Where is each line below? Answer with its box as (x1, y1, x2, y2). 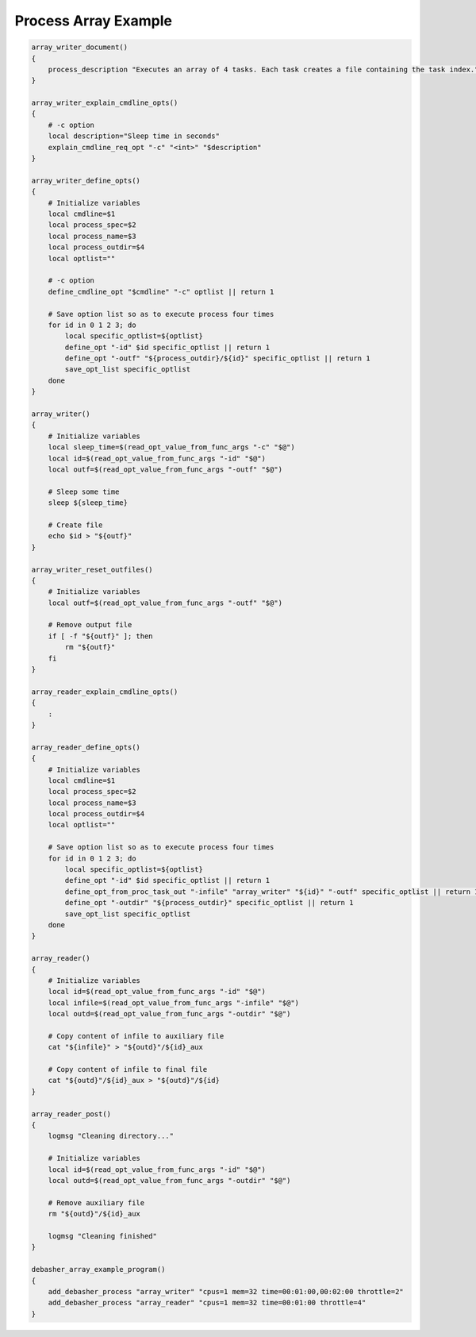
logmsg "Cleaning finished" (48, 1231, 158, 1240)
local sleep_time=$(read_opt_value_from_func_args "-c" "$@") (48, 443, 295, 452)
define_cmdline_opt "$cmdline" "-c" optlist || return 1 (48, 287, 274, 296)
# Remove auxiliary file (48, 1198, 145, 1207)
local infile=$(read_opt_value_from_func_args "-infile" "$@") (48, 998, 300, 1008)
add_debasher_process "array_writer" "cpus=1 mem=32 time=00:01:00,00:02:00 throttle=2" (48, 1287, 404, 1296)
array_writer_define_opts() (31, 175, 140, 185)
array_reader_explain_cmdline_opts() (31, 687, 178, 696)
